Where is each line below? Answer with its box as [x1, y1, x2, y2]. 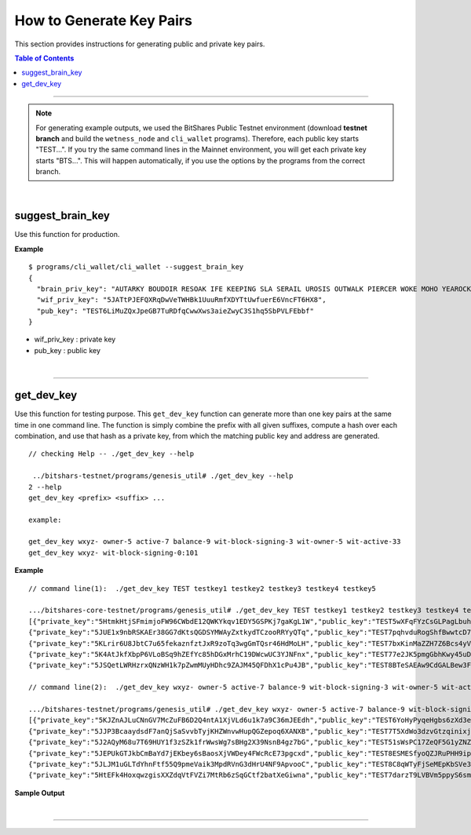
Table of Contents [14, 53, 75, 63]
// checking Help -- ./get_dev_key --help [28, 450, 195, 458]
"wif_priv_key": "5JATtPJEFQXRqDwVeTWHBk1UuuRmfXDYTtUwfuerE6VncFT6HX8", [36, 295, 327, 304]
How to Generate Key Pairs [14, 12, 192, 29]
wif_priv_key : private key [34, 334, 116, 345]
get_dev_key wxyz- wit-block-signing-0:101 [28, 548, 199, 557]
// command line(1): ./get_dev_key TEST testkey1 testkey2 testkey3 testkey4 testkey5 [28, 584, 377, 593]
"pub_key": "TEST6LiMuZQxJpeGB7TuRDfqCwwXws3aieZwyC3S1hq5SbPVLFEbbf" [36, 306, 314, 315]
